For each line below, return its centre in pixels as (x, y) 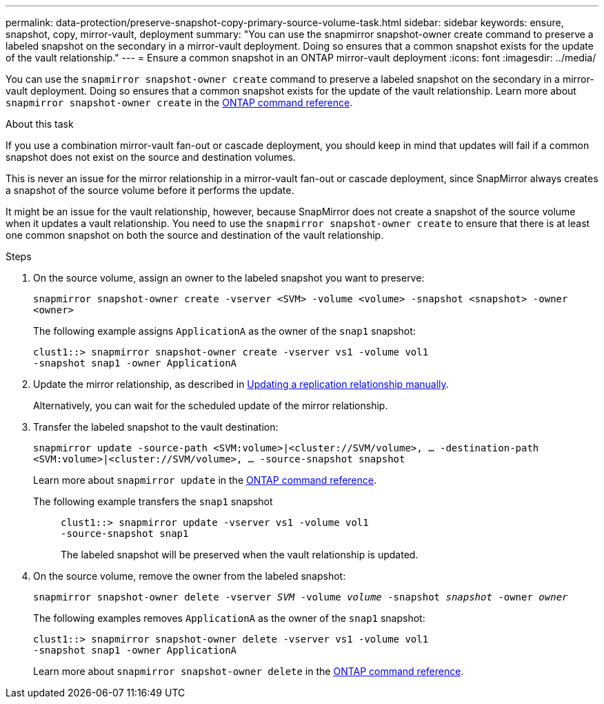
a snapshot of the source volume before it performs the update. (150, 190)
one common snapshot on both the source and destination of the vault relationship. (195, 235)
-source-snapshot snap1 (125, 534)
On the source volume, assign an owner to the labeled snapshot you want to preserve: (229, 278)
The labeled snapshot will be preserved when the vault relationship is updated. (240, 555)
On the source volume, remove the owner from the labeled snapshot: (190, 576)
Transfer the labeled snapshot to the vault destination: (156, 427)
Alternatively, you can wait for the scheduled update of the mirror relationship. (211, 405)
